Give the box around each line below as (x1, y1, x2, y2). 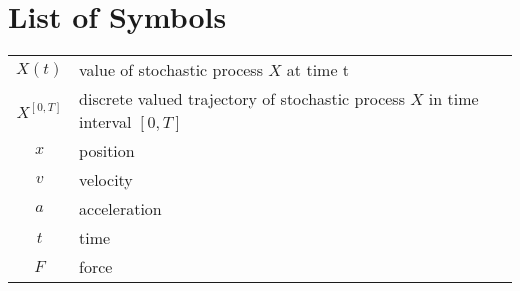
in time (428, 87, 479, 111)
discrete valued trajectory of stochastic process (79, 87, 405, 111)
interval (79, 110, 132, 134)
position (79, 139, 135, 163)
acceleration (79, 197, 162, 221)
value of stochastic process (79, 58, 263, 82)
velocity (79, 168, 133, 192)
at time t (286, 58, 350, 82)
